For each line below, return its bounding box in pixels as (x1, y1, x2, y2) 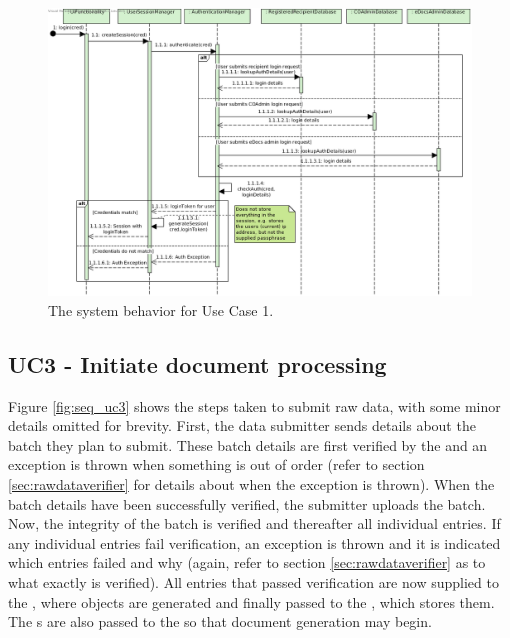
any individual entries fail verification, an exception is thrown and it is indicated (8, 532, 501, 553)
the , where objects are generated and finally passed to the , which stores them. (8, 591, 495, 612)
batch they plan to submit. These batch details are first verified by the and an (8, 434, 488, 455)
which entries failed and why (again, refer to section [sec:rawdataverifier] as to (8, 552, 486, 573)
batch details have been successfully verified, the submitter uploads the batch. (8, 493, 486, 514)
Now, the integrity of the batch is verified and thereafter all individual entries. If (8, 513, 501, 534)
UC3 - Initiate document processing (8, 348, 387, 379)
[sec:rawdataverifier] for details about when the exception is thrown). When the (8, 473, 495, 494)
